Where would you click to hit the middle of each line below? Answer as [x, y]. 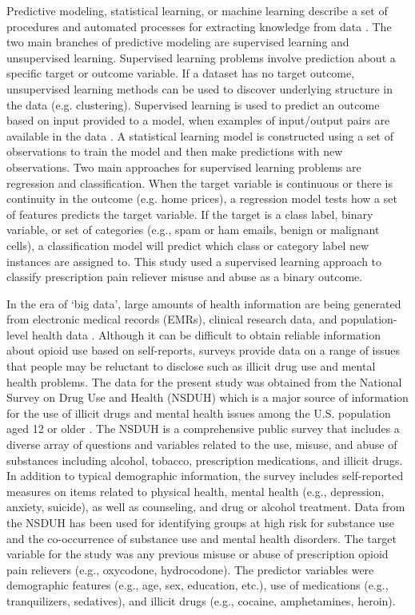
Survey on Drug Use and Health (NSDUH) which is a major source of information [207, 397]
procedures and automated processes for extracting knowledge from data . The [199, 26]
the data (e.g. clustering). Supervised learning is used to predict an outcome [193, 104]
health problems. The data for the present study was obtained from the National [204, 381]
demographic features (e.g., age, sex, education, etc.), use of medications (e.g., [198, 585]
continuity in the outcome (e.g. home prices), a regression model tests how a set [202, 198]
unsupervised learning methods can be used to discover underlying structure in [200, 88]
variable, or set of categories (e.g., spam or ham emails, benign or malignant [193, 230]
